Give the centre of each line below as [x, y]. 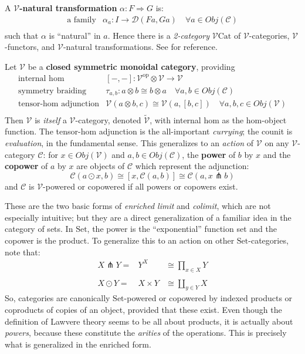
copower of [26, 166]
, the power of [209, 154]
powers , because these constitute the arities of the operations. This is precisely [146, 333]
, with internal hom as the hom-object [218, 119]
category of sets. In [39, 229]
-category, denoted [108, 119]
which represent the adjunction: [192, 166]
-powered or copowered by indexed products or [208, 298]
